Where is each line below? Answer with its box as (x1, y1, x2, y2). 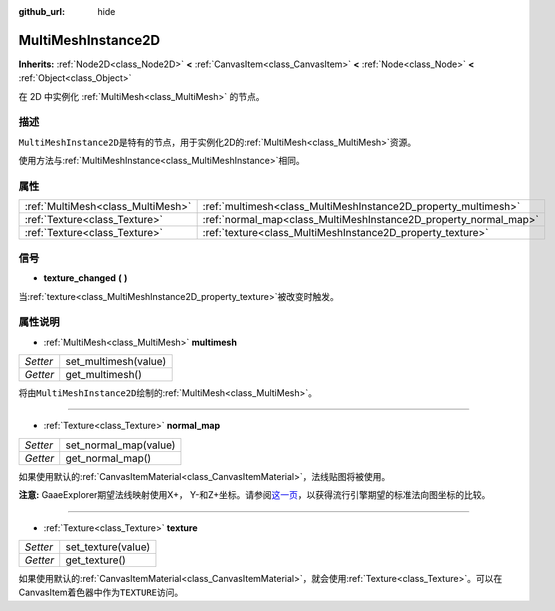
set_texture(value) (65, 540, 151, 554)
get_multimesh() (65, 368, 142, 382)
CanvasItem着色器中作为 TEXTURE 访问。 (18, 586, 184, 599)
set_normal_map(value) (65, 438, 176, 452)
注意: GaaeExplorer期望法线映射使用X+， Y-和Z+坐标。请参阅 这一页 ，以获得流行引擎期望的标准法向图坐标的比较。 (18, 489, 491, 501)
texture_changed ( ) (43, 272, 128, 284)
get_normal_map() (65, 451, 152, 465)
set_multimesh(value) (65, 355, 167, 369)
